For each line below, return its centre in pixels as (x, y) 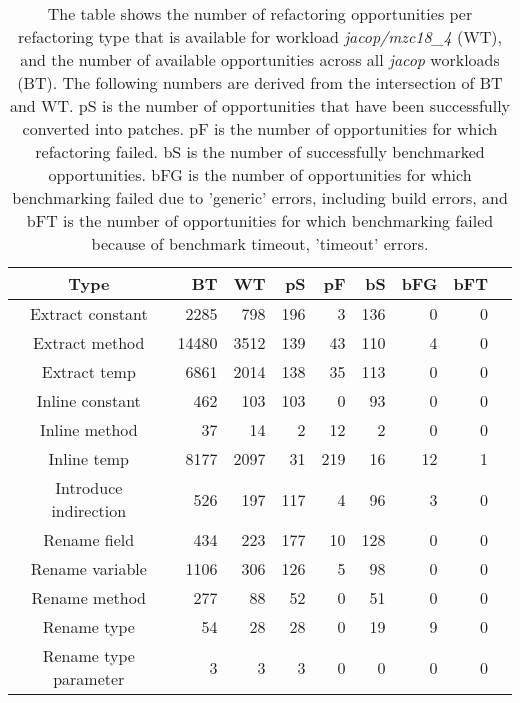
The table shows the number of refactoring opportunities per (260, 13)
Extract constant (88, 313)
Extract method (89, 342)
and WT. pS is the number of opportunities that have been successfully (260, 105)
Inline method (88, 429)
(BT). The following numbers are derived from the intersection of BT (260, 82)
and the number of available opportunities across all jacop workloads (260, 59)
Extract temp (88, 371)
